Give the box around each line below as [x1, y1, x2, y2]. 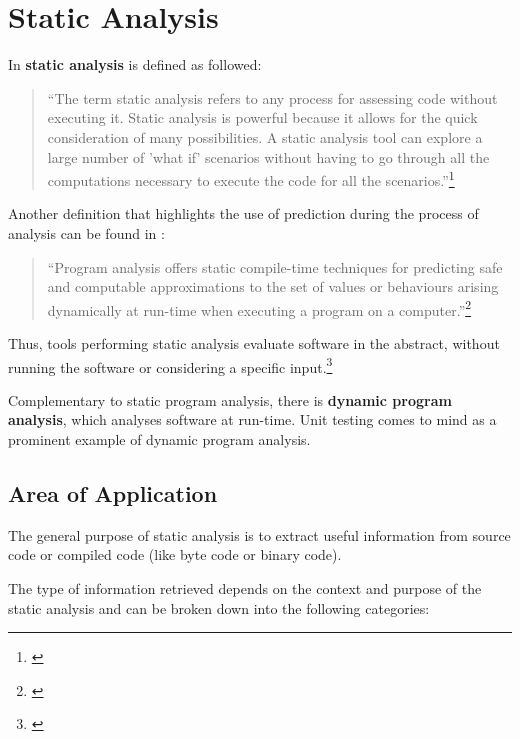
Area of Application [8, 477, 218, 508]
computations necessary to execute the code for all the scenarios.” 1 [47, 167, 455, 190]
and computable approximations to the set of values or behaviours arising [47, 276, 499, 297]
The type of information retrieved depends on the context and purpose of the [8, 577, 482, 598]
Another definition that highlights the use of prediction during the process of [8, 203, 479, 224]
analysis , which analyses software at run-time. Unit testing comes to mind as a [8, 409, 497, 430]
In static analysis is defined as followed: [8, 54, 262, 75]
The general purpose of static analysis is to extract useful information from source [8, 524, 511, 545]
